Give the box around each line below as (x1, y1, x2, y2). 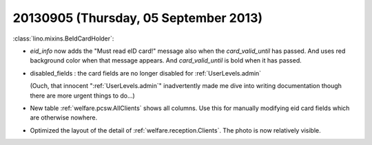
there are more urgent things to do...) (30, 91, 136, 100)
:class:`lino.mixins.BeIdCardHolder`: (12, 34, 114, 43)
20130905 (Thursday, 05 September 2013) (12, 10, 263, 25)
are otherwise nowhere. (30, 113, 98, 122)
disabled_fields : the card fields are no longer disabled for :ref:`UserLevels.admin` (30, 69, 262, 77)
